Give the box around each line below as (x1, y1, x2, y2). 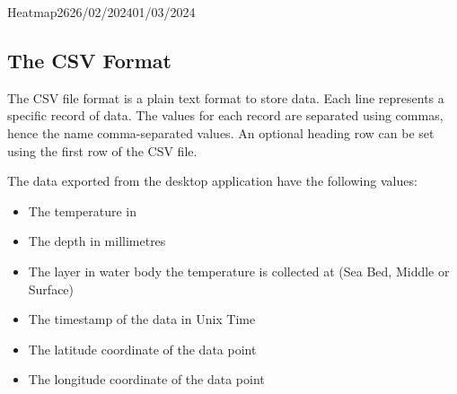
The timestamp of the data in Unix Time (28, 310, 256, 328)
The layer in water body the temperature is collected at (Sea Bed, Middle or (28, 261, 450, 280)
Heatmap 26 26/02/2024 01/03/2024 (7, 3, 196, 21)
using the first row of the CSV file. (7, 141, 198, 160)
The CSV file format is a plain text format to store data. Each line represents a (7, 88, 444, 107)
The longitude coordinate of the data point (28, 370, 265, 389)
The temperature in (28, 201, 137, 220)
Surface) (28, 279, 75, 298)
